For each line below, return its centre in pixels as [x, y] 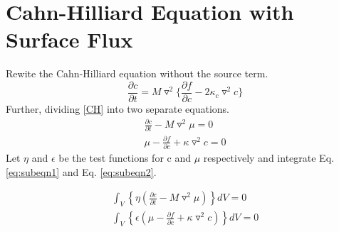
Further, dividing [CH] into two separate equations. [118, 108]
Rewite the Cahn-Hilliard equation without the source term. [137, 73]
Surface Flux [69, 39]
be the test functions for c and [125, 158]
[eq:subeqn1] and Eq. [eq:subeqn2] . [81, 171]
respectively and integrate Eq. [268, 158]
